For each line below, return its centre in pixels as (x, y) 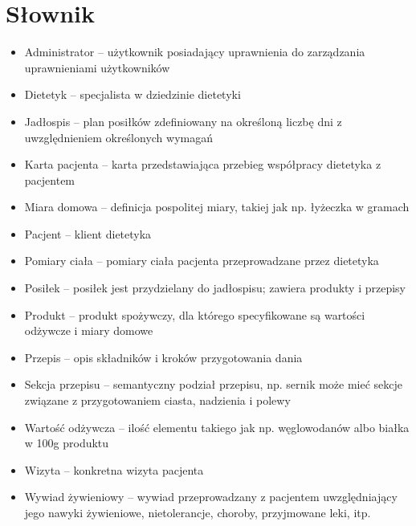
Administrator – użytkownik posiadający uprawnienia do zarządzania (195, 52)
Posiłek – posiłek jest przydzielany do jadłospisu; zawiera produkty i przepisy (215, 288)
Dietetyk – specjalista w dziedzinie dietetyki (133, 94)
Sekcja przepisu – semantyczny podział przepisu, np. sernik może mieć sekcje (214, 384)
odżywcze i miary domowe (89, 330)
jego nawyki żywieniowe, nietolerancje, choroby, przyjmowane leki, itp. (198, 512)
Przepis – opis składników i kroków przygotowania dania (163, 357)
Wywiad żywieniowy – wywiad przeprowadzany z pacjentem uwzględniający (211, 497)
